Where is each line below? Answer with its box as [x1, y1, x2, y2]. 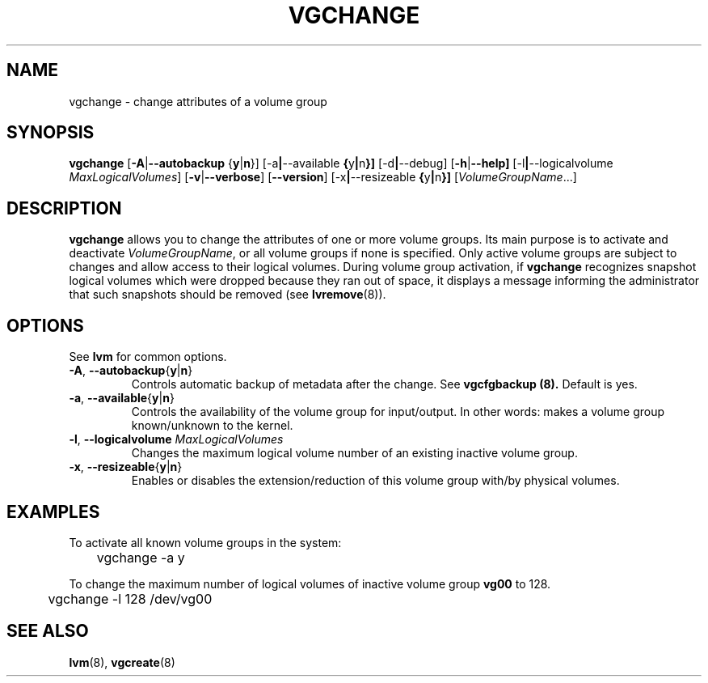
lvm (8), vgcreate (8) [69, 655, 175, 669]
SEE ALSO [6, 621, 89, 642]
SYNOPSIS [6, 122, 95, 143]
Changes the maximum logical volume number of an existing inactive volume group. [131, 446, 578, 460]
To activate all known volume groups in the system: [69, 535, 342, 549]
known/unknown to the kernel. [131, 418, 293, 433]
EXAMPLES [6, 501, 100, 522]
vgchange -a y [96, 549, 185, 566]
